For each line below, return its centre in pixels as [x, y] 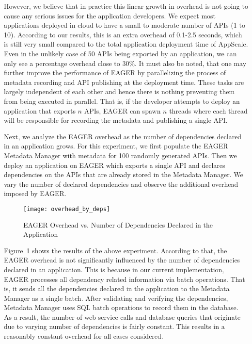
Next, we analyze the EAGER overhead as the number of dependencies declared [123, 136]
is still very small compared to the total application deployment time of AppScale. [126, 44]
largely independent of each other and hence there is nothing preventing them [119, 91]
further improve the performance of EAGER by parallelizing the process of [115, 73]
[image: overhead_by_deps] [67, 209]
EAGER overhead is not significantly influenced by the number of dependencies [122, 260]
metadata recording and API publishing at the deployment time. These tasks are [124, 82]
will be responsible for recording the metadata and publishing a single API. [116, 120]
